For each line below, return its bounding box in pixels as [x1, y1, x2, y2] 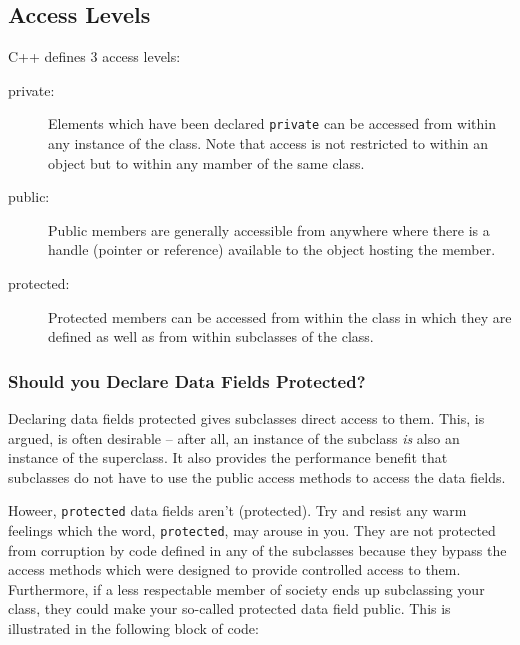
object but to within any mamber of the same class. [48, 152, 365, 173]
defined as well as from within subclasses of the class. [48, 326, 374, 347]
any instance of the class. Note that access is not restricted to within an [48, 133, 489, 154]
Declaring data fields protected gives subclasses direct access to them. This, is [8, 408, 485, 429]
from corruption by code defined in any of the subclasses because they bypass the [8, 539, 507, 560]
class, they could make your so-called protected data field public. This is [8, 598, 451, 619]
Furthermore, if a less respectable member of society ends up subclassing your [8, 578, 485, 599]
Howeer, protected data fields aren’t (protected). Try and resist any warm [8, 500, 467, 521]
